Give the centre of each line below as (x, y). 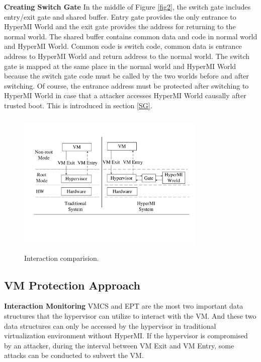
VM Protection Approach (72, 285)
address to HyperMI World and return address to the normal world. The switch (127, 56)
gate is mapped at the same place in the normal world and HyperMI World (120, 66)
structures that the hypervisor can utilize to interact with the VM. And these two (130, 316)
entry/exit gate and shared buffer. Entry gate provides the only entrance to (120, 16)
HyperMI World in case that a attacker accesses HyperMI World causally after (125, 95)
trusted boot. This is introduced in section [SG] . (78, 105)
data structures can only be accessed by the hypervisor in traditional (110, 325)
